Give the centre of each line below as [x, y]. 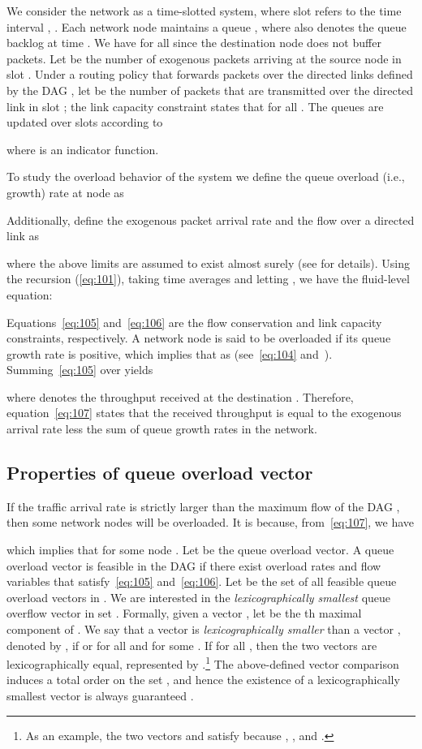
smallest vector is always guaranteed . [100, 696]
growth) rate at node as [65, 192]
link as [23, 236]
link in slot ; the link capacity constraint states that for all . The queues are [195, 106]
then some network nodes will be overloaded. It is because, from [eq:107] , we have [211, 522]
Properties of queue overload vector [160, 473]
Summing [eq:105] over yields [80, 370]
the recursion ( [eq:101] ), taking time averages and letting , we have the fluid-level [208, 279]
